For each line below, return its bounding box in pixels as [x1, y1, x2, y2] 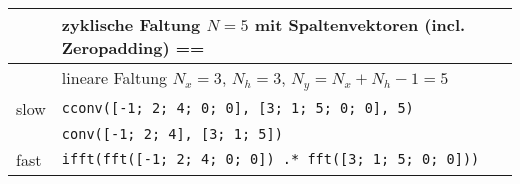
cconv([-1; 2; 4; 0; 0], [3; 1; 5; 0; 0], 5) [61, 100, 414, 117]
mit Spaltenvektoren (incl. [254, 13, 466, 36]
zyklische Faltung [61, 13, 201, 36]
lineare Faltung [61, 66, 168, 89]
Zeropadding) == [61, 36, 205, 59]
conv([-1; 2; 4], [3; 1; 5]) [61, 125, 283, 142]
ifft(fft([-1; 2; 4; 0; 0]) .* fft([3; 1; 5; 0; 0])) [61, 151, 480, 168]
